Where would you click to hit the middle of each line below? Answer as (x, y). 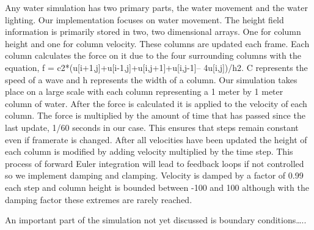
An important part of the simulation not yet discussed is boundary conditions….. (156, 220)
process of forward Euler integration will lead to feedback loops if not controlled (155, 163)
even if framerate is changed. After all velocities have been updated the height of (156, 139)
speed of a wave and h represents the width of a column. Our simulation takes (151, 79)
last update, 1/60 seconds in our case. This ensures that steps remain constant (152, 127)
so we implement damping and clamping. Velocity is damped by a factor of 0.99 (154, 175)
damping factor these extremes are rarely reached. (99, 199)
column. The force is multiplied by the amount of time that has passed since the (155, 115)
